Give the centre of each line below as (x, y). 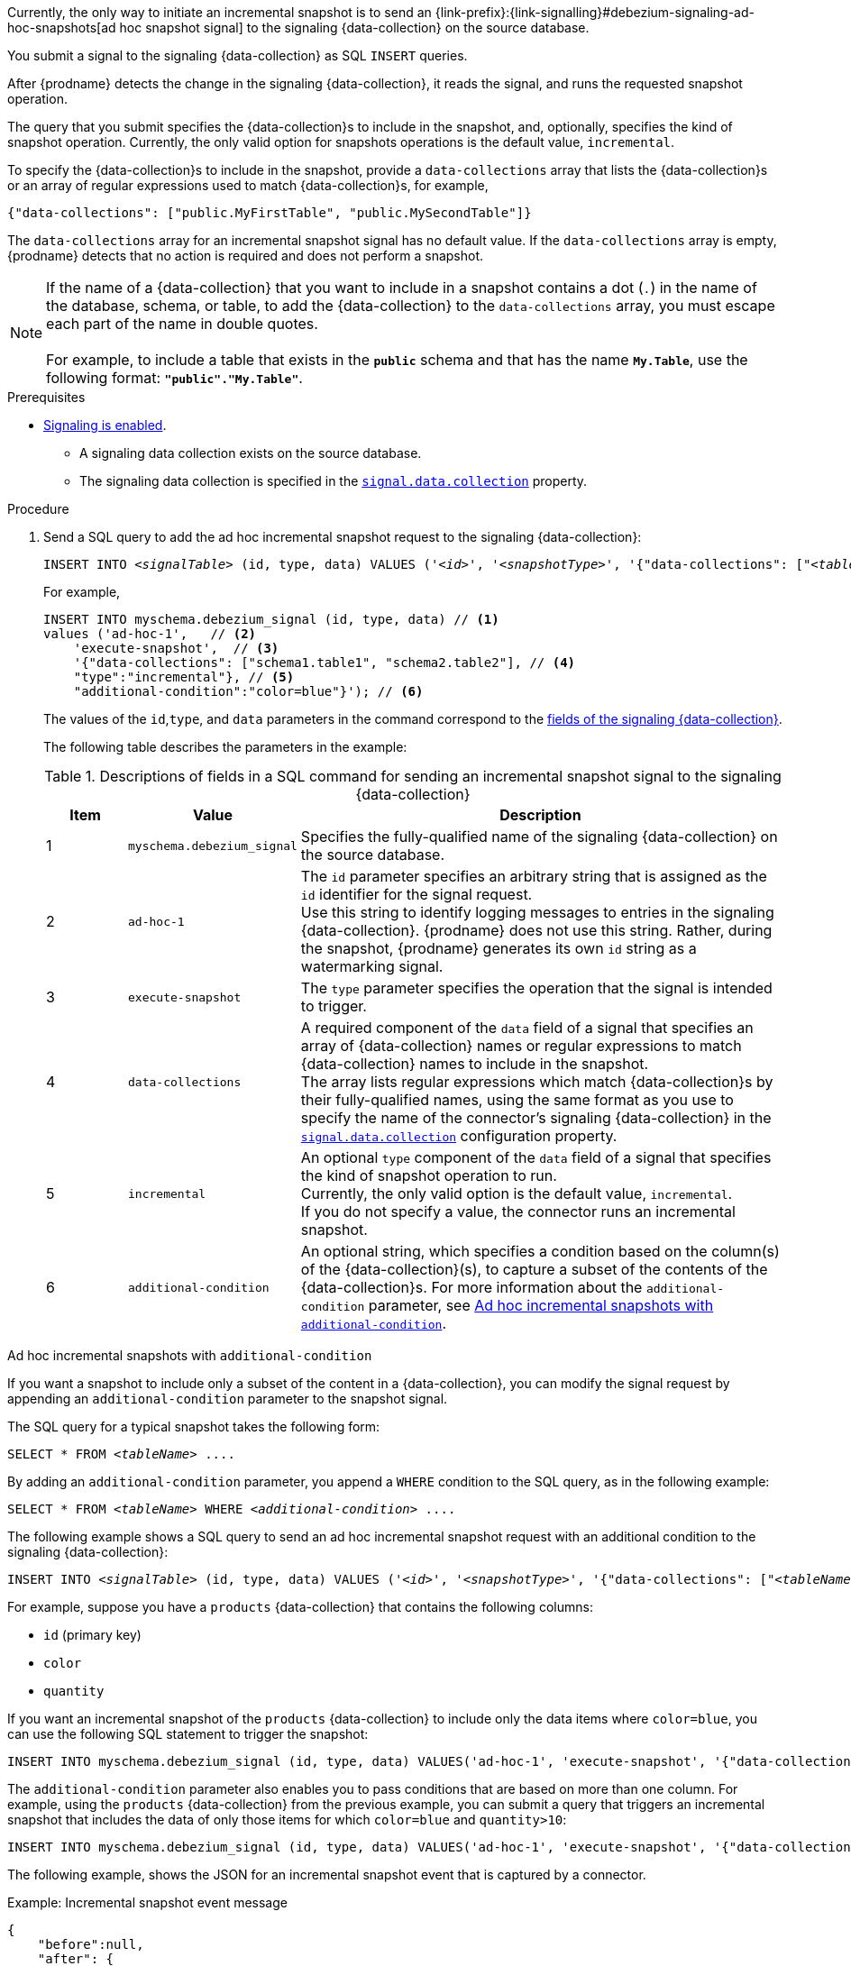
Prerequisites (46, 397)
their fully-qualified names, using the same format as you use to (517, 1100)
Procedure (38, 509)
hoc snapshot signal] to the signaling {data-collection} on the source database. (354, 27)
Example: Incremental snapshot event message (147, 1902)
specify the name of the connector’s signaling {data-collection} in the (536, 1118)
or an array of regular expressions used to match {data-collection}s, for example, (248, 185)
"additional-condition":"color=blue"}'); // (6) (248, 691)
